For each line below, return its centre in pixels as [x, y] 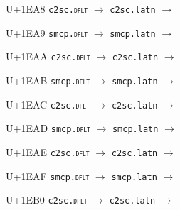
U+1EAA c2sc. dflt [48, 56]
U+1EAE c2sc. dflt [48, 151]
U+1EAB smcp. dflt [48, 80]
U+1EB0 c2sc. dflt [47, 200]
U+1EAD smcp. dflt [48, 128]
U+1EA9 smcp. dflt [47, 32]
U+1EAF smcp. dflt [48, 176]
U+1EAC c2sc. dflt [48, 104]
